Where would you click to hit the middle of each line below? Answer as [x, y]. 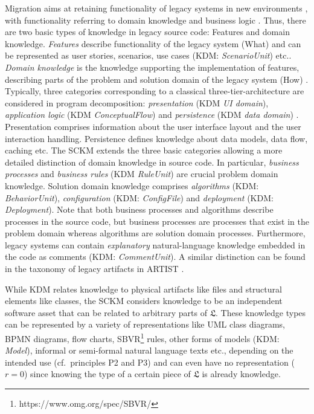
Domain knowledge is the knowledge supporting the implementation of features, [152, 67]
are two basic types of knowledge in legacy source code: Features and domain [147, 32]
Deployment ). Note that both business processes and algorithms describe [139, 209]
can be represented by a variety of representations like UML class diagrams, [145, 324]
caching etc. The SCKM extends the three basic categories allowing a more [144, 150]
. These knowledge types [261, 312]
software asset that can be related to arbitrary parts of [106, 312]
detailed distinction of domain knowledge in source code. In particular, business [152, 162]
